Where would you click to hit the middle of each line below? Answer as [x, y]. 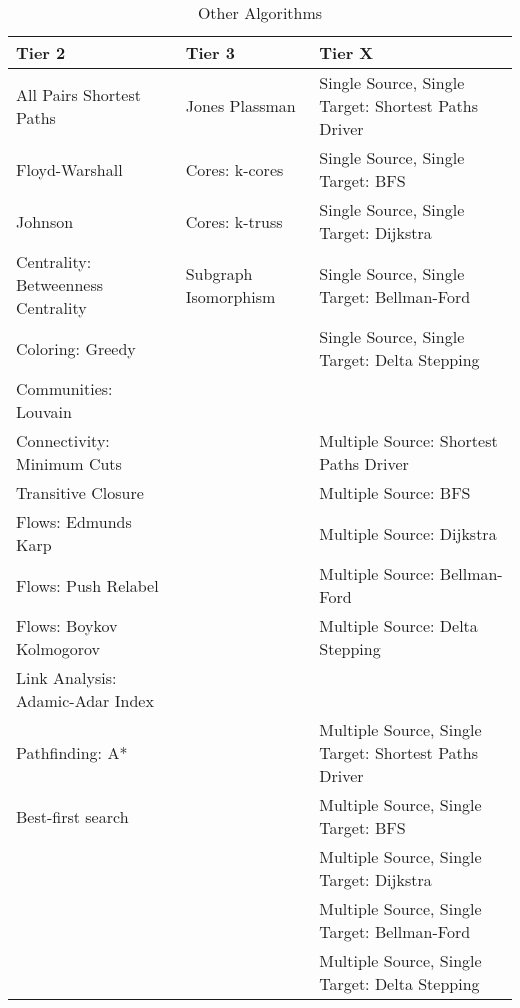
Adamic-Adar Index [85, 700]
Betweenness [60, 284]
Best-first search [72, 816]
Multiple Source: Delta [398, 625]
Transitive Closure [80, 492]
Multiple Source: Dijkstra [408, 533]
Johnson [45, 221]
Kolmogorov [58, 648]
